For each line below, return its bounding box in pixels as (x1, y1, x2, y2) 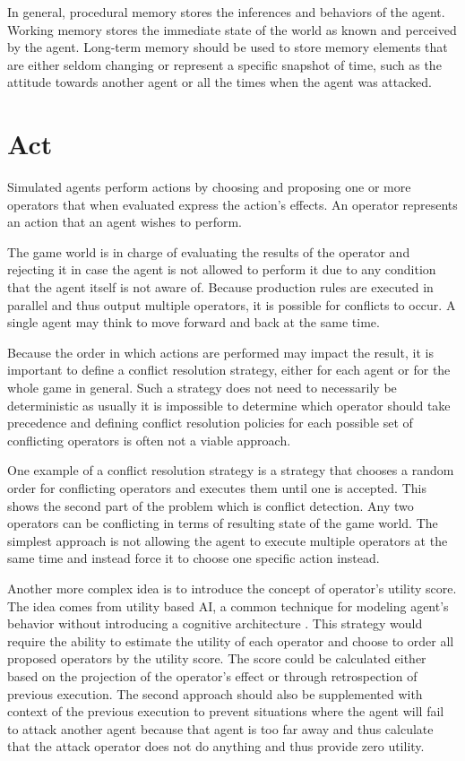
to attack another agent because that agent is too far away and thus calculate (7, 719, 434, 738)
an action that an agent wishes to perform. (7, 212, 242, 231)
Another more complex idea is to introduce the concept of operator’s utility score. (7, 578, 457, 597)
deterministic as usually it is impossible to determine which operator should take (7, 395, 451, 414)
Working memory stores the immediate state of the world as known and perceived (7, 20, 457, 39)
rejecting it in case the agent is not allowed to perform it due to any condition (7, 260, 436, 279)
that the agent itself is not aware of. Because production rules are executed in (7, 278, 434, 297)
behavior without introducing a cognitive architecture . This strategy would (7, 614, 423, 633)
